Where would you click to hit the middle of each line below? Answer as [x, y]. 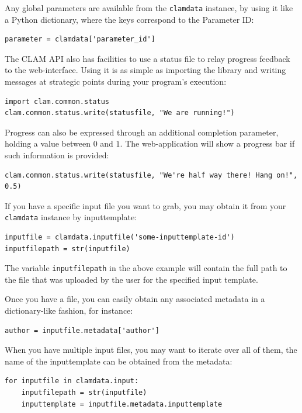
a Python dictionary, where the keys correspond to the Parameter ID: [129, 19]
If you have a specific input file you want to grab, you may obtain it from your [145, 205]
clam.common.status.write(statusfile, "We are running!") [120, 113]
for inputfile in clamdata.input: [72, 381]
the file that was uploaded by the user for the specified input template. [131, 279]
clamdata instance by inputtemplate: [71, 217]
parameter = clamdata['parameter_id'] [80, 39]
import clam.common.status [57, 101]
